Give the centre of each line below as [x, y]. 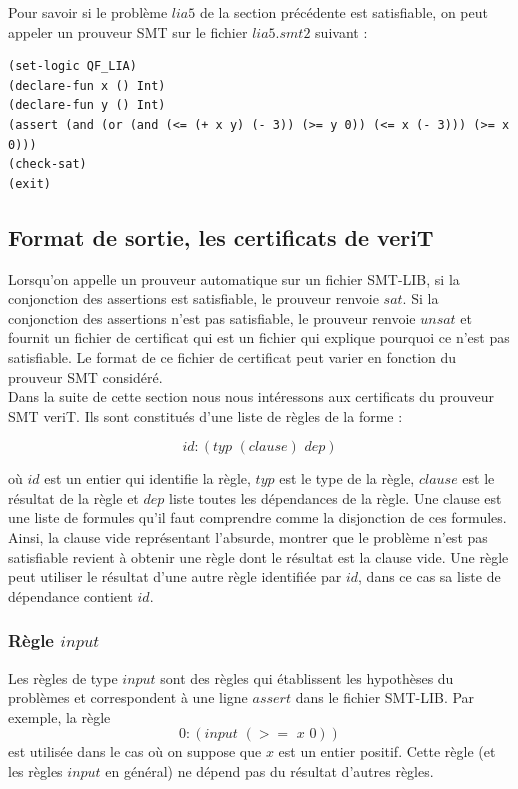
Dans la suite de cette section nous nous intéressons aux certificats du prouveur [251, 396]
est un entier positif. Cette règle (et [387, 751]
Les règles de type [63, 677]
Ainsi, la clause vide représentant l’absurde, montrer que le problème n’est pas [248, 537]
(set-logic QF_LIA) [72, 66]
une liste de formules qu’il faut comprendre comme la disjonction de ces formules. [257, 517]
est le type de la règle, [347, 478]
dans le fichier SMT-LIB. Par [385, 697]
